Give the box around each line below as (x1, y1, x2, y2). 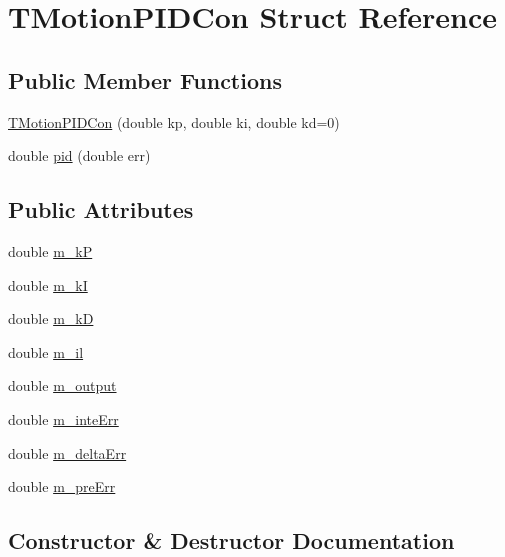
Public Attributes (8, 194, 194, 225)
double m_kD (8, 308, 94, 329)
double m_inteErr (8, 408, 119, 429)
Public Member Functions (8, 64, 282, 95)
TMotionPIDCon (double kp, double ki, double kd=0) (8, 111, 340, 132)
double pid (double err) (8, 145, 151, 166)
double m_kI (8, 274, 88, 295)
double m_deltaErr (8, 442, 127, 463)
